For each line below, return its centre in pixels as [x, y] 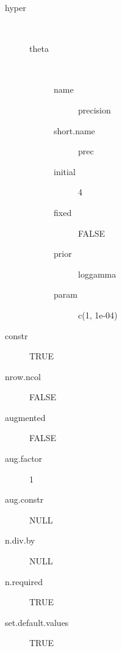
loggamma [97, 274]
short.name [74, 130]
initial [65, 171]
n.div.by [20, 540]
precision [95, 110]
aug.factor [24, 459]
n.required [24, 581]
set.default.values [37, 622]
